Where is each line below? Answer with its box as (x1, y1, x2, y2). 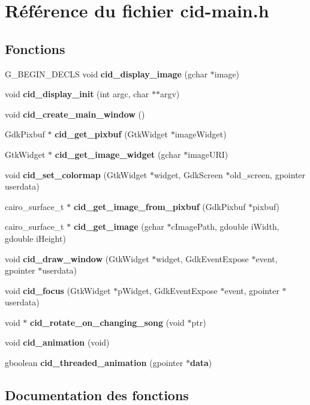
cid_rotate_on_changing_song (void (30, 316, 185, 328)
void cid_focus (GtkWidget (5, 284, 111, 296)
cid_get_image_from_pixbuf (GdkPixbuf (73, 200, 246, 212)
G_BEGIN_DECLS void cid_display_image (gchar (5, 67, 208, 80)
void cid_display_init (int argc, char (5, 88, 149, 100)
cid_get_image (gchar (73, 220, 164, 233)
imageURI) (188, 148, 228, 160)
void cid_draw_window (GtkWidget (5, 252, 149, 265)
